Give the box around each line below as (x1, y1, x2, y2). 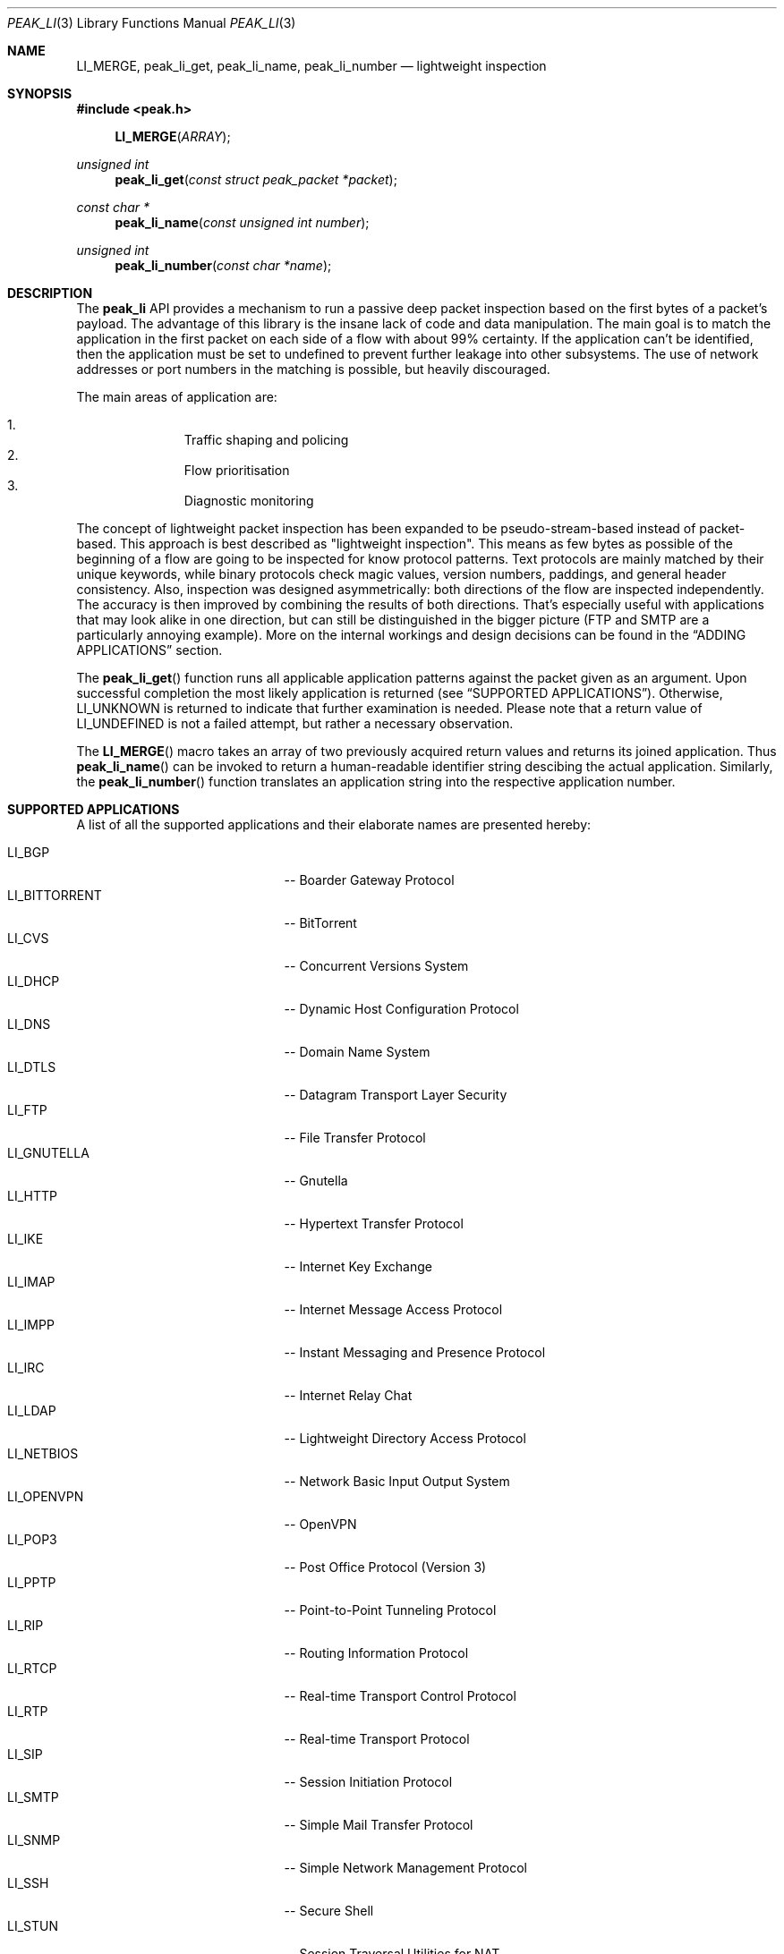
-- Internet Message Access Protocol (284, 1302, 503, 1317)
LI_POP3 (7, 1532, 57, 1547)
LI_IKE (7, 1231, 44, 1246)
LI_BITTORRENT (7, 888, 102, 903)
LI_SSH (7, 1875, 49, 1890)
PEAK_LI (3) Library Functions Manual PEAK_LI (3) (7, 15, 296, 30)
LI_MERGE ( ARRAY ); (115, 129, 231, 144)
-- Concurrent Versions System (284, 958, 469, 973)
